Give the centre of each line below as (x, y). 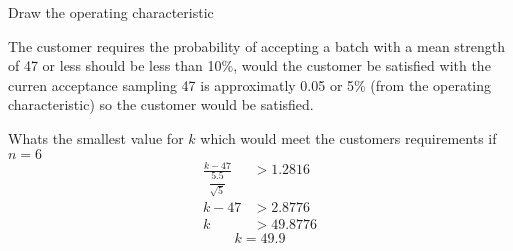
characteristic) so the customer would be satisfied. (161, 104)
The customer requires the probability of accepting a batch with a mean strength (257, 45)
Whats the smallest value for (96, 137)
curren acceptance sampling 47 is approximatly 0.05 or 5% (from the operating (250, 84)
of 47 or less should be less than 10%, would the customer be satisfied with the (249, 65)
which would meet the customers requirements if (348, 137)
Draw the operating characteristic (111, 12)
